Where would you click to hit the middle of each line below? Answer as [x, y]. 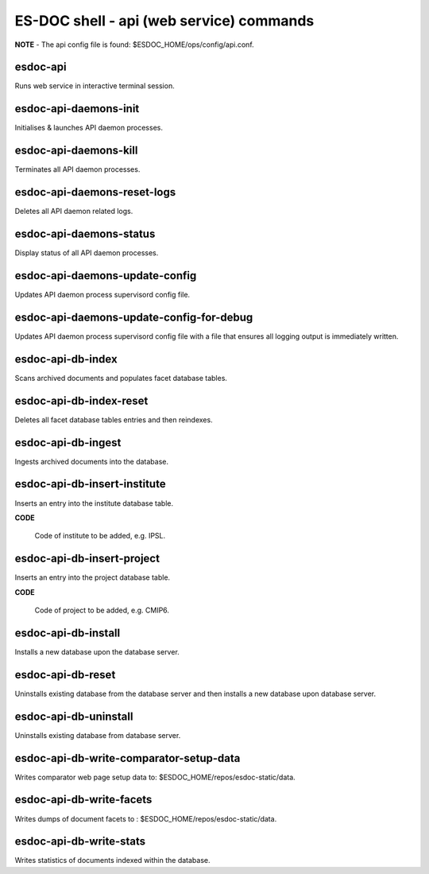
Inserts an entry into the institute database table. [94, 503]
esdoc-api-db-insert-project [87, 559]
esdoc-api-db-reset [65, 675]
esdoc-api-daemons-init [77, 109]
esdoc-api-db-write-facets [83, 800]
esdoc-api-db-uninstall [74, 716]
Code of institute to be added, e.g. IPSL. [100, 536]
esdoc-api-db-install [68, 633]
